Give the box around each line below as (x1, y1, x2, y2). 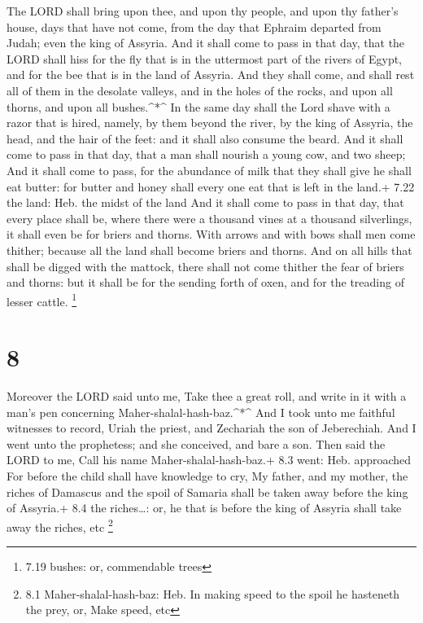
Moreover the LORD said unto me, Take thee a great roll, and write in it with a (7, 388, 407, 405)
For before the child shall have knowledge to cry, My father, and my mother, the (7, 467, 408, 485)
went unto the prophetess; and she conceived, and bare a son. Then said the (7, 435, 386, 452)
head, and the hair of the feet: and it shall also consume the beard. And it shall (7, 129, 403, 147)
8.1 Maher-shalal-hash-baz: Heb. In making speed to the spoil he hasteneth (25, 585, 400, 602)
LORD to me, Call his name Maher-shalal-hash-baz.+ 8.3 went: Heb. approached (7, 451, 412, 468)
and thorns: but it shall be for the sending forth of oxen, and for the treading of (7, 274, 404, 291)
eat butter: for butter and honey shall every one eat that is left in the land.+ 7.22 (7, 178, 415, 195)
